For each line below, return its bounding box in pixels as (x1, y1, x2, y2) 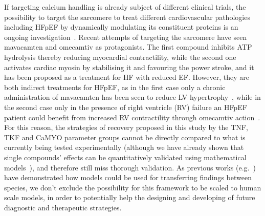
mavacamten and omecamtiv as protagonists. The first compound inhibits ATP (4, 41, 252, 52)
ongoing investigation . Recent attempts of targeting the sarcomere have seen (4, 31, 247, 42)
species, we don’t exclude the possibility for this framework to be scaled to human (4, 182, 261, 192)
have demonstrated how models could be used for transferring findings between (4, 172, 252, 183)
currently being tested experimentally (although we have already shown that (4, 142, 244, 153)
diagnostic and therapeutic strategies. (4, 202, 122, 212)
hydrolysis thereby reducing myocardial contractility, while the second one (4, 51, 236, 62)
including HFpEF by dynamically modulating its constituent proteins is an (4, 21, 238, 32)
